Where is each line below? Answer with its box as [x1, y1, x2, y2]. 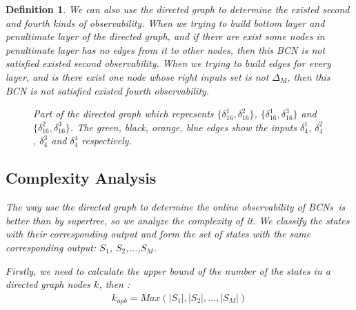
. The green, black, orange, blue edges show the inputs [70, 119, 297, 134]
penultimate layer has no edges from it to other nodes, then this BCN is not [6, 42, 326, 57]
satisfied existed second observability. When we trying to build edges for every [6, 56, 331, 70]
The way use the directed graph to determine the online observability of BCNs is [6, 200, 346, 214]
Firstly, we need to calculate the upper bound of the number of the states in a [6, 263, 330, 278]
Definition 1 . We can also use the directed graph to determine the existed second [6, 2, 350, 16]
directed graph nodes [6, 277, 91, 291]
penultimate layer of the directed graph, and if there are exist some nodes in [6, 29, 325, 43]
